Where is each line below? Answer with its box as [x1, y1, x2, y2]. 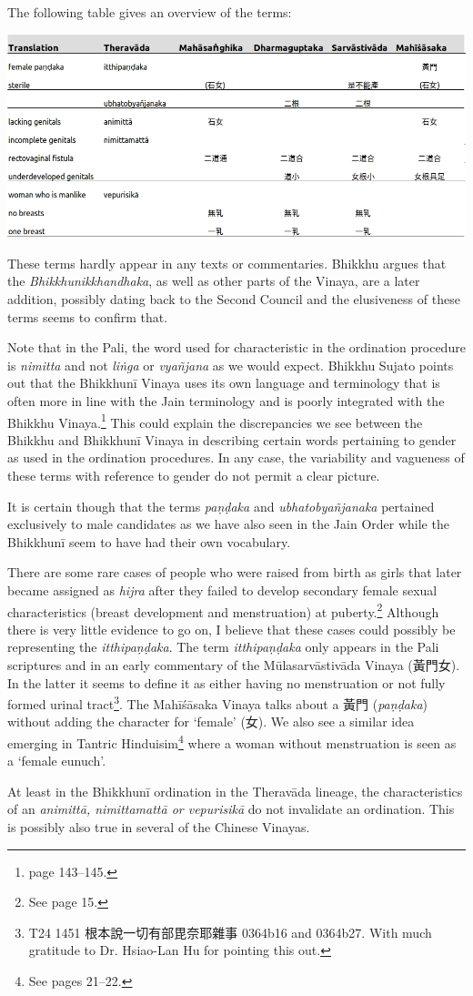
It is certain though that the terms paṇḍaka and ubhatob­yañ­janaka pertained [7, 496, 435, 515]
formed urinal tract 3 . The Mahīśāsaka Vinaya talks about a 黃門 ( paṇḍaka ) [7, 692, 428, 713]
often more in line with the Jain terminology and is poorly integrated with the [7, 391, 445, 410]
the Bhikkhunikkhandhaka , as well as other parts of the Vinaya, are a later [7, 271, 420, 290]
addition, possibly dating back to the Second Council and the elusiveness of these [7, 290, 460, 309]
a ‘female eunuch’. [7, 751, 106, 770]
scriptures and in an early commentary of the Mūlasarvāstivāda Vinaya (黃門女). [7, 656, 460, 675]
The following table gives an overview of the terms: [7, 3, 292, 21]
